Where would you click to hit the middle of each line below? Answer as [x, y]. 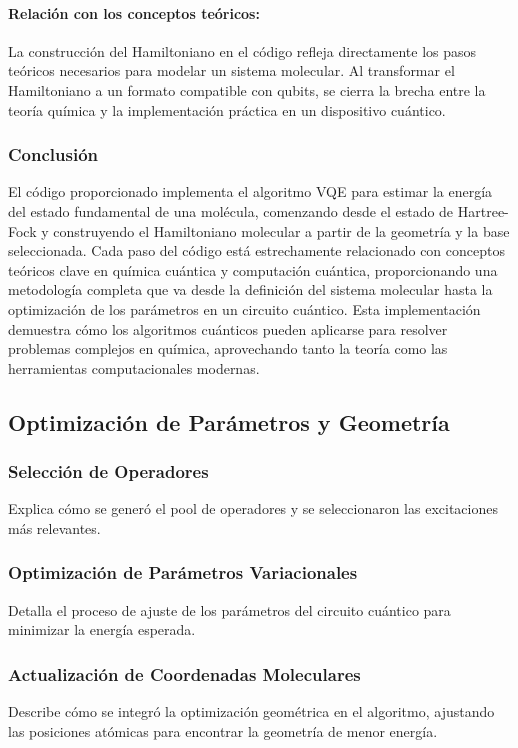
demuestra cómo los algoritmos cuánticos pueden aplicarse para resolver [228, 328]
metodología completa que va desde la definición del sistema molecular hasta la [250, 289]
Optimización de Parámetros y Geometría [229, 421]
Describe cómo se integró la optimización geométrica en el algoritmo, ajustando [251, 711]
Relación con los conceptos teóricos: [134, 12]
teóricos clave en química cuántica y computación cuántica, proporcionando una [253, 269]
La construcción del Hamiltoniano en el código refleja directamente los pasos [242, 50]
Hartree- [483, 210]
